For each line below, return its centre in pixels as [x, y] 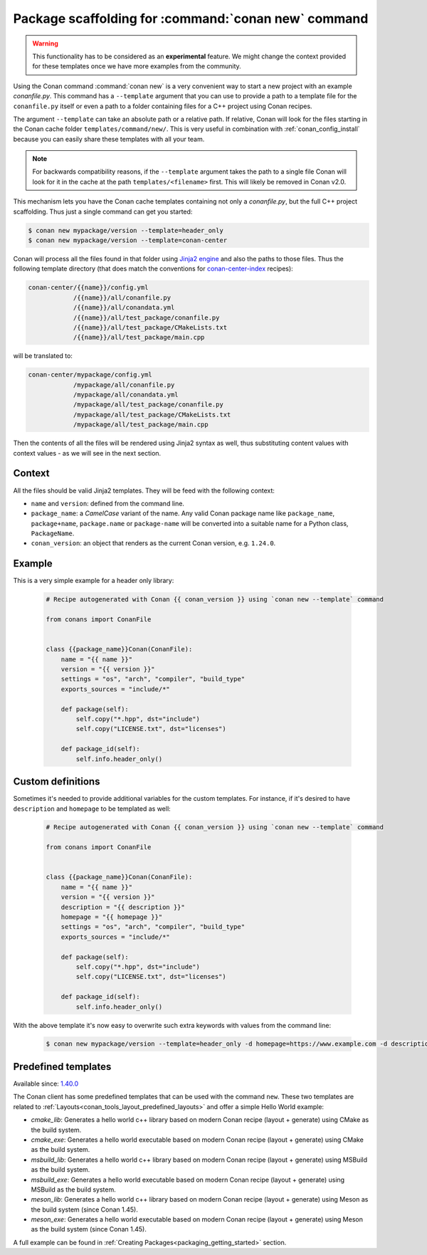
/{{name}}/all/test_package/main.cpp [139, 337]
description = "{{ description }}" [123, 907]
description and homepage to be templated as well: [92, 809]
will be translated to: [43, 356]
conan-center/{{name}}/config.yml [88, 288]
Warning [45, 43]
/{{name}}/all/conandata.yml [124, 308]
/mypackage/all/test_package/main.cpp [141, 425]
